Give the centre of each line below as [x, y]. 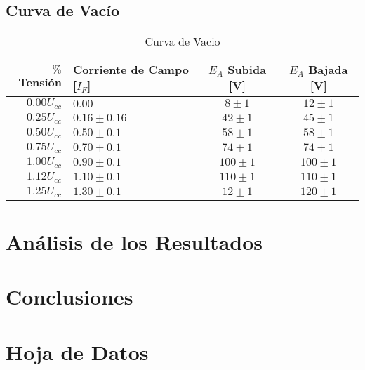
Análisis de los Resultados [134, 241]
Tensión [40, 82]
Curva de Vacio [182, 41]
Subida [247, 70]
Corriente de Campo [131, 70]
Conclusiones [69, 297]
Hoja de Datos [77, 351]
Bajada [328, 70]
